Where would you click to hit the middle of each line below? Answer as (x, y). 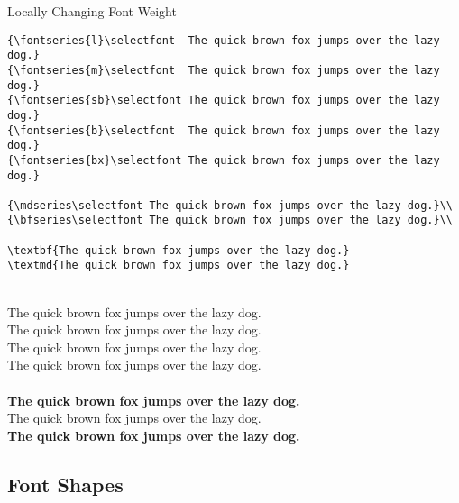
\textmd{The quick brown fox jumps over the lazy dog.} (179, 265)
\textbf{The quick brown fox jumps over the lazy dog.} (179, 250)
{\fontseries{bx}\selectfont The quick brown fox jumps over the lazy (224, 160)
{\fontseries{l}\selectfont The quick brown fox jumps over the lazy (224, 40)
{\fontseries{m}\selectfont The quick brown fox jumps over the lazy (224, 70)
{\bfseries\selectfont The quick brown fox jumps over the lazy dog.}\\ (230, 220)
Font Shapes (65, 484)
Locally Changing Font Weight (92, 11)
